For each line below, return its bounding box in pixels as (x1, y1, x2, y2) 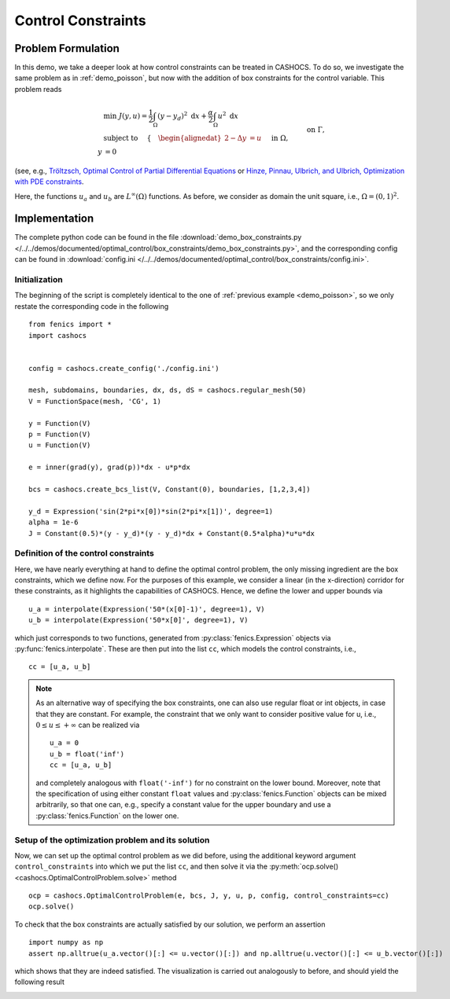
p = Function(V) (28, 430, 91, 439)
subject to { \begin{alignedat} (103, 134, 222, 142)
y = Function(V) (28, 419, 91, 428)
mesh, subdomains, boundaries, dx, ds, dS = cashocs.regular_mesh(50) (28, 386, 307, 395)
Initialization (14, 274, 63, 285)
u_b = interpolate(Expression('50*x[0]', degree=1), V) (28, 615, 249, 625)
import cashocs (28, 331, 87, 340)
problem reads (14, 84, 62, 94)
